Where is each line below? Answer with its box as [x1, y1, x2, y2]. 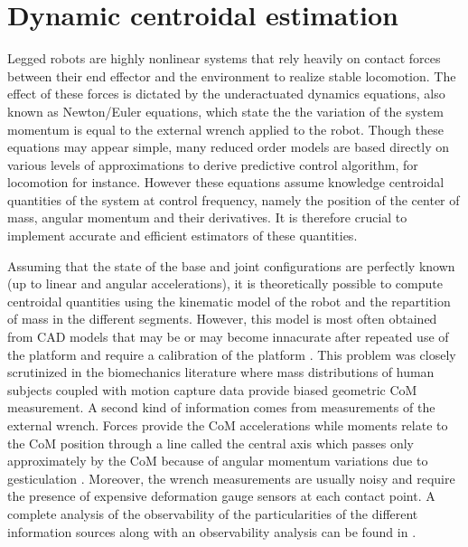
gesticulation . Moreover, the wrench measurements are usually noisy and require [7, 468, 455, 487]
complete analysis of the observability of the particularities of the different [7, 504, 418, 523]
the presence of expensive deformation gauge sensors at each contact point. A [7, 486, 435, 505]
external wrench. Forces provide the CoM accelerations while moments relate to [7, 416, 448, 434]
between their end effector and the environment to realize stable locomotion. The [7, 66, 456, 85]
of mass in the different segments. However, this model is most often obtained [7, 309, 437, 328]
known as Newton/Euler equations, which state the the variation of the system [7, 101, 444, 120]
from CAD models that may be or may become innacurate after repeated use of [7, 327, 449, 346]
